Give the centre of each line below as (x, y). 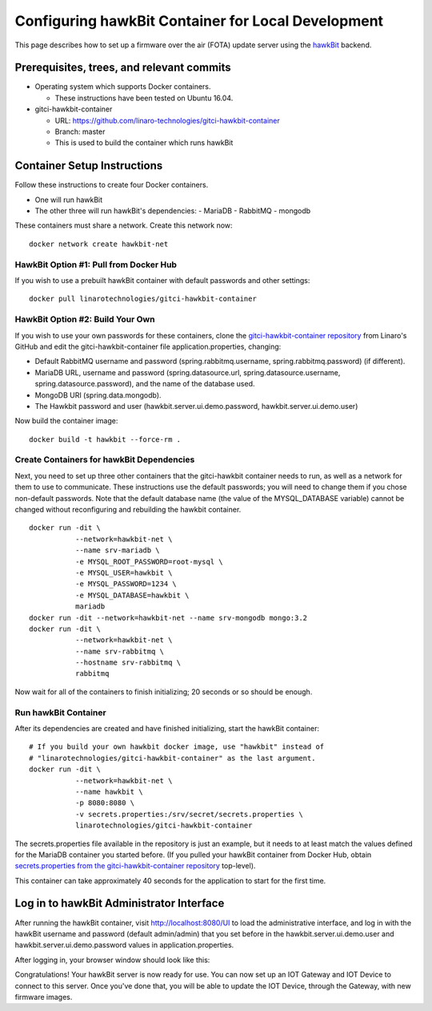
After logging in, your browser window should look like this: (112, 960)
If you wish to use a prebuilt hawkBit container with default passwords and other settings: (162, 281)
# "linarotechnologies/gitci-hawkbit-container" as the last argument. (172, 758)
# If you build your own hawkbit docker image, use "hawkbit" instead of (177, 747)
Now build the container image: (66, 421)
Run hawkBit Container (61, 712)
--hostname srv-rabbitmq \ (128, 663)
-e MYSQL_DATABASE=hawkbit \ (132, 595)
